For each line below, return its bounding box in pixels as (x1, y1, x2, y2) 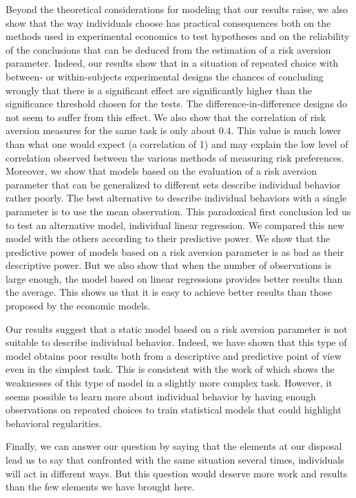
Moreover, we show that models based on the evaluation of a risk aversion (6, 164, 317, 178)
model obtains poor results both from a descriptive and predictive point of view (6, 348, 342, 362)
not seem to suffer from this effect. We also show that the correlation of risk (6, 109, 326, 124)
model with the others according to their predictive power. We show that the (6, 231, 331, 246)
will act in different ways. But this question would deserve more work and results (6, 466, 348, 480)
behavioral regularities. (6, 415, 102, 430)
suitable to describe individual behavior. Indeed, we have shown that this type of (6, 335, 347, 349)
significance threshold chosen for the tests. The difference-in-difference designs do (6, 96, 348, 111)
